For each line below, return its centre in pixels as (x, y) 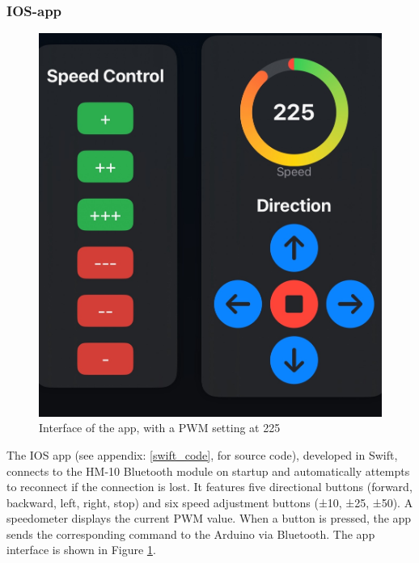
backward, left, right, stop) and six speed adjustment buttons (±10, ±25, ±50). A (210, 502)
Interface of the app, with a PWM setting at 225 (160, 428)
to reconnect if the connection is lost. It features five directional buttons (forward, (209, 487)
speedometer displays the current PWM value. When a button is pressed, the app (209, 518)
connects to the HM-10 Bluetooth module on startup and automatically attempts (208, 471)
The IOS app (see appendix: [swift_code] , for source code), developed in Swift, (202, 454)
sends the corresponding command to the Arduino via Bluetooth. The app (191, 534)
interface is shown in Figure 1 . (81, 550)
